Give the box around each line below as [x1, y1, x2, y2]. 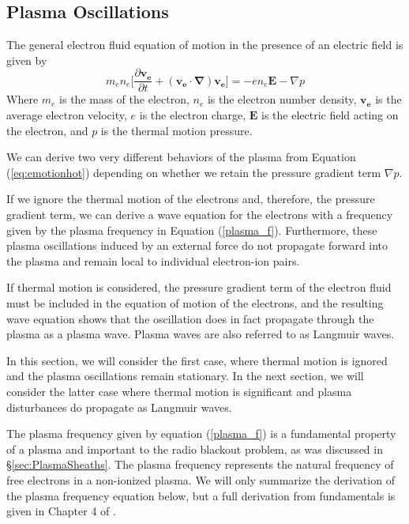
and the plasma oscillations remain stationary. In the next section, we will [6, 368, 364, 384]
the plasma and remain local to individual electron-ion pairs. [6, 252, 300, 269]
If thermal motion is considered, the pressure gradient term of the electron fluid [6, 279, 392, 296]
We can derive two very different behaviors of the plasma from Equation [6, 149, 356, 165]
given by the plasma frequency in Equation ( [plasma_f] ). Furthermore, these [6, 221, 377, 238]
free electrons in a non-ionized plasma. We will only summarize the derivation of [6, 471, 395, 488]
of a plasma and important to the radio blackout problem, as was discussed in [6, 440, 383, 457]
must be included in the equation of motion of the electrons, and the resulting [6, 294, 384, 311]
